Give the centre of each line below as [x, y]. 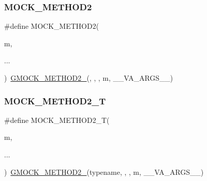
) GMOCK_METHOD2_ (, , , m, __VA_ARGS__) [89, 78]
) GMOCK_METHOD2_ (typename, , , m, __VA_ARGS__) [104, 171]
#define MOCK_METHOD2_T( [57, 120]
